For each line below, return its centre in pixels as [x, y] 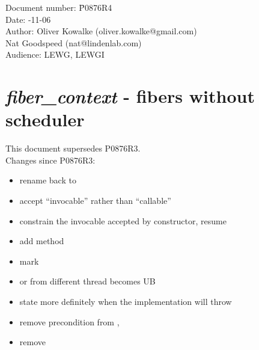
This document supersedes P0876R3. [73, 148]
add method [42, 241]
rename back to [48, 180]
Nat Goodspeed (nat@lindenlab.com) [74, 42]
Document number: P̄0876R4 [59, 7]
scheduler [45, 119]
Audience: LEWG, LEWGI [55, 54]
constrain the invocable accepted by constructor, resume [123, 220]
